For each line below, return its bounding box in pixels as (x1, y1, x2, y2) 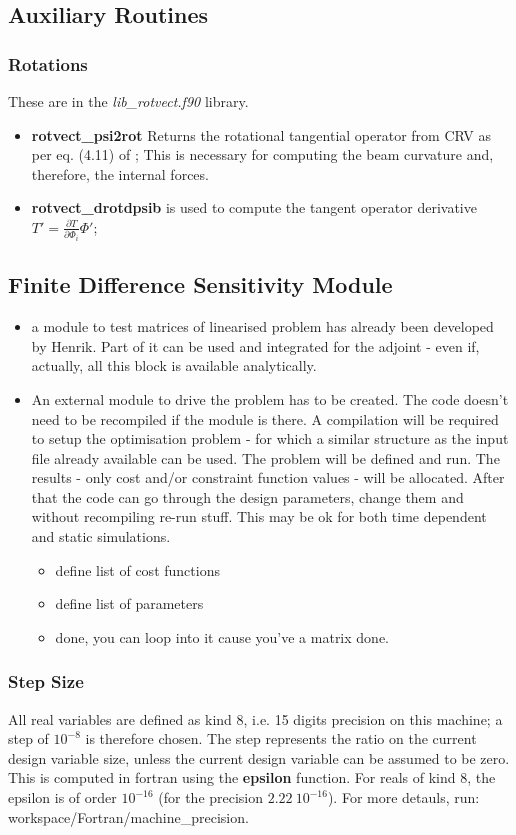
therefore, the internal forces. (31, 163, 209, 184)
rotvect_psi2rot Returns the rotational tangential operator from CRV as (31, 124, 491, 145)
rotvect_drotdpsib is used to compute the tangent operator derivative (31, 197, 477, 218)
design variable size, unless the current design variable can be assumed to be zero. (8, 747, 510, 768)
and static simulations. (31, 526, 171, 547)
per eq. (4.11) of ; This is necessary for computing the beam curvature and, (31, 144, 494, 165)
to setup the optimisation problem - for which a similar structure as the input (31, 428, 509, 449)
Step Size (8, 669, 84, 694)
